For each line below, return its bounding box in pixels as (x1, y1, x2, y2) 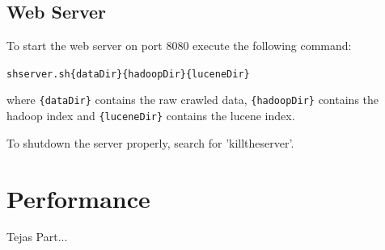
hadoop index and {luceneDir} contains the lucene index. (6, 107, 295, 124)
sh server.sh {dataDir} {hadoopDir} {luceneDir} (6, 68, 250, 80)
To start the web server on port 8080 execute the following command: (6, 37, 352, 54)
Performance (6, 181, 150, 215)
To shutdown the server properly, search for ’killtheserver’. (6, 134, 294, 151)
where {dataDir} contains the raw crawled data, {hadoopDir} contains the (6, 91, 379, 108)
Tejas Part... (6, 228, 68, 245)
